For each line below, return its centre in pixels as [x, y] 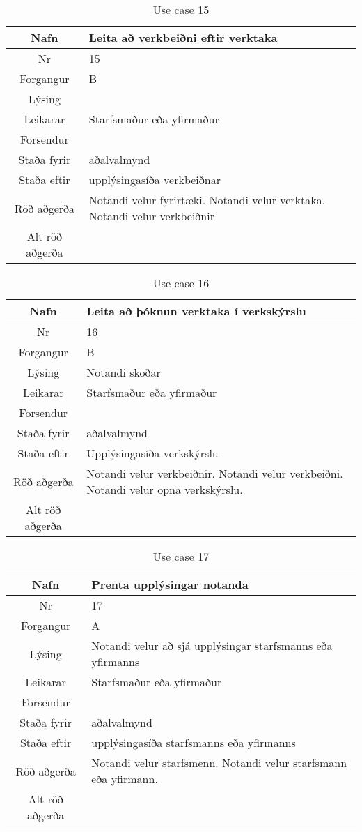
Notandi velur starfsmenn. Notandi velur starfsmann [219, 763]
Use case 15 [181, 9]
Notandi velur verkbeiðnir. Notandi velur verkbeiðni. [215, 473]
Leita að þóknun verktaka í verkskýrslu [196, 311]
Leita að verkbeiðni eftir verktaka [183, 37]
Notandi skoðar [124, 372]
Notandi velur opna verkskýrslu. [165, 489]
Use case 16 [181, 283]
